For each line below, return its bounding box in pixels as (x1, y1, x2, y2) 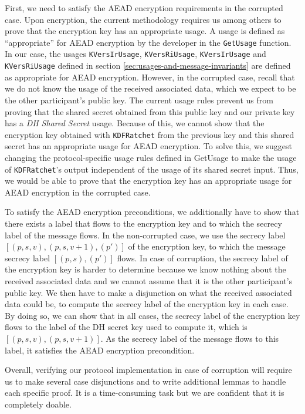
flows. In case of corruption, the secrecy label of (117, 251, 288, 264)
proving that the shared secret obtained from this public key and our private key (5, 105, 295, 117)
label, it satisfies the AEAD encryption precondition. (5, 344, 195, 356)
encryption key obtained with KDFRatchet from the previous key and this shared (5, 128, 294, 140)
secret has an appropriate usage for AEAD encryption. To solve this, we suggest (5, 140, 292, 152)
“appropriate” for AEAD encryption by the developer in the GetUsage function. (5, 36, 292, 48)
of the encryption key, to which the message (128, 240, 286, 253)
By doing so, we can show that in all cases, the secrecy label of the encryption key (5, 309, 300, 321)
